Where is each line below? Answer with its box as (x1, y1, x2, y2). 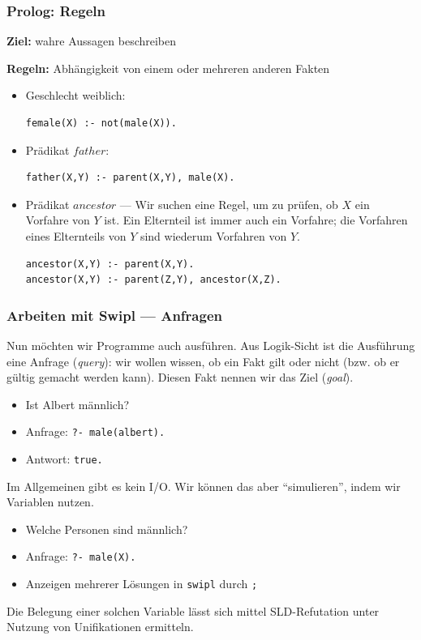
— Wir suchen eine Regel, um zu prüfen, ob (119, 195, 338, 212)
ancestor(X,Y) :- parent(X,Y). (25, 258, 195, 270)
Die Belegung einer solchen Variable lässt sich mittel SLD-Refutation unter (6, 602, 380, 619)
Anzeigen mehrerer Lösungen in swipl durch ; (25, 575, 258, 592)
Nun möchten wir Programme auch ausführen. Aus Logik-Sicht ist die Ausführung (6, 336, 415, 353)
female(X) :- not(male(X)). (25, 117, 177, 129)
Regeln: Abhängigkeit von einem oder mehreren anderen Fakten (6, 59, 330, 76)
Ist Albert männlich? (25, 395, 130, 412)
